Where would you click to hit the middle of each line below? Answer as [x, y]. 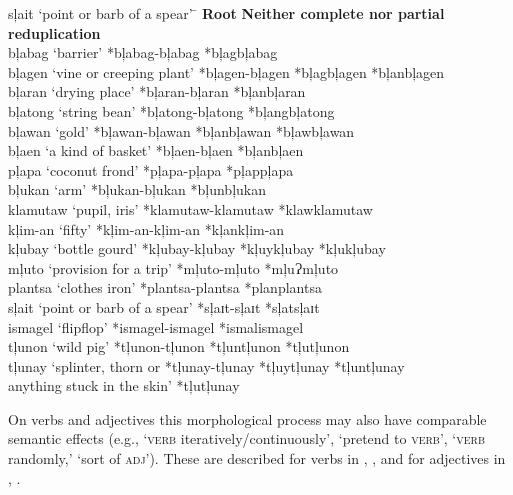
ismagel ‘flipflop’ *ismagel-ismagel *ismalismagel [156, 326]
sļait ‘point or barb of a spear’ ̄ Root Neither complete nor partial [226, 13]
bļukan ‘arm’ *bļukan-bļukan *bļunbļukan [137, 189]
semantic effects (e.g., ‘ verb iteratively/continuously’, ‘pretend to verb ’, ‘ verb [246, 438]
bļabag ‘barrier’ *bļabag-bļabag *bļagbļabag [143, 52]
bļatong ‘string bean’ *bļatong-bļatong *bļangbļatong [171, 110]
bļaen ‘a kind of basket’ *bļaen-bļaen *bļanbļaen [156, 150]
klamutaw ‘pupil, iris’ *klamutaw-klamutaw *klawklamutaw [190, 208]
